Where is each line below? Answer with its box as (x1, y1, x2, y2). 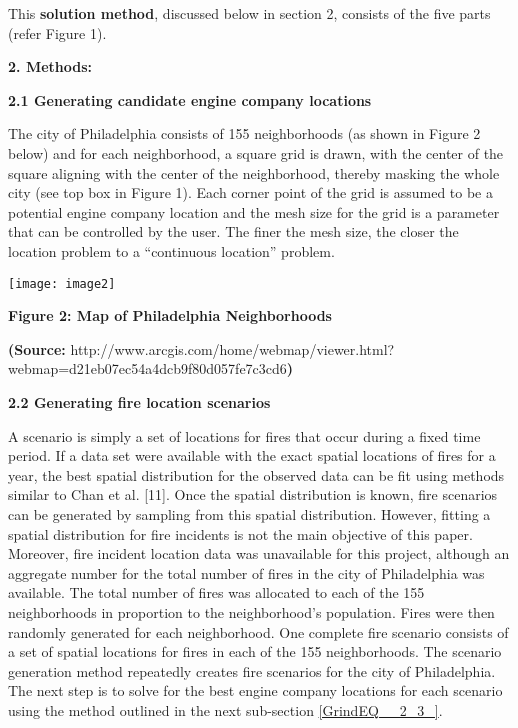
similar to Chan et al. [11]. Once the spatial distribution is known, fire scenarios (8, 484, 498, 505)
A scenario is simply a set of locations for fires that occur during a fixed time (8, 425, 481, 446)
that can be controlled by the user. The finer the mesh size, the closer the (8, 221, 459, 242)
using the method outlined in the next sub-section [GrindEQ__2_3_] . (8, 699, 443, 720)
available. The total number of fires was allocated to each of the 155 (8, 582, 425, 603)
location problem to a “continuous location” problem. (8, 240, 335, 261)
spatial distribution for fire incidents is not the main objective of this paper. (8, 523, 473, 544)
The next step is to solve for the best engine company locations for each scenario (8, 680, 503, 701)
